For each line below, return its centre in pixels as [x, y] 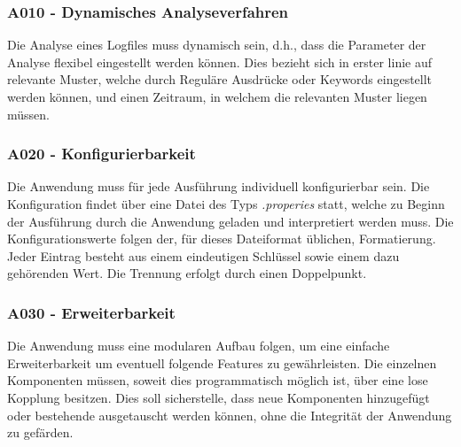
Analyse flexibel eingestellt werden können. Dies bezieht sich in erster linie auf [220, 62]
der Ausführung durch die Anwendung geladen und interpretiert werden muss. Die [230, 221]
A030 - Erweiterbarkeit [91, 312]
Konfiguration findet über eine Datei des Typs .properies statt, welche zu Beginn [226, 204]
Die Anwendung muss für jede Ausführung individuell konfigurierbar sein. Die [219, 186]
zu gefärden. [40, 432]
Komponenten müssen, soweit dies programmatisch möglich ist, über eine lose [218, 380]
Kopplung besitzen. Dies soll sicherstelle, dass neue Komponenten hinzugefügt [219, 397]
